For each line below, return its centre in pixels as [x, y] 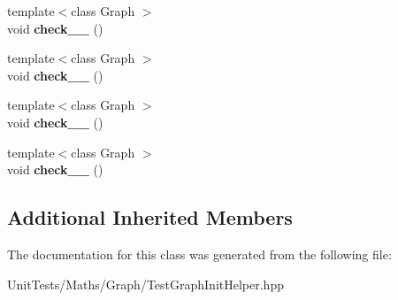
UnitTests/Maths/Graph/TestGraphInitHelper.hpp [145, 284]
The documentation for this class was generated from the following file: [199, 254]
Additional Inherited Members [150, 217]
